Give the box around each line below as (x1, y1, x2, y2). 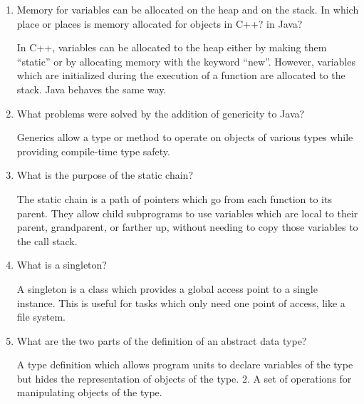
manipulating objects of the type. (16, 385, 162, 400)
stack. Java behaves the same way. (16, 81, 167, 96)
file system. (16, 309, 66, 324)
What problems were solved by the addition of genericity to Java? (16, 105, 305, 120)
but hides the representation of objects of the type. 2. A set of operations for (16, 371, 352, 385)
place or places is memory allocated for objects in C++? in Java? (16, 16, 303, 31)
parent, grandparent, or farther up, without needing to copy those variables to (16, 219, 358, 234)
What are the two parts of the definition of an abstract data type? (16, 333, 307, 348)
